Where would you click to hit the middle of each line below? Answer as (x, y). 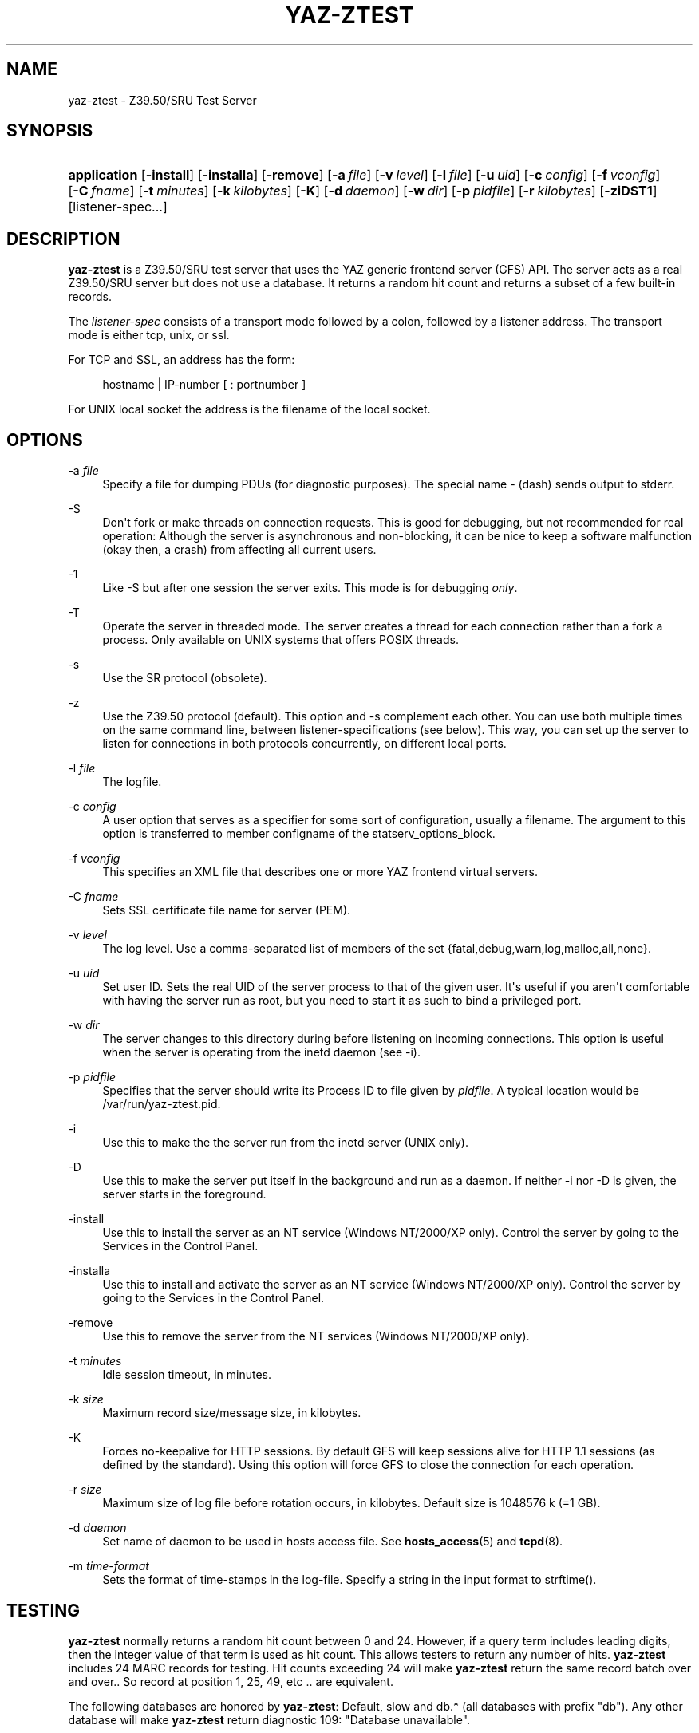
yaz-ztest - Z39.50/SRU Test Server (162, 100)
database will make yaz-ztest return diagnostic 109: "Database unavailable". (269, 1719)
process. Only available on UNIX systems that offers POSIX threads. (280, 640)
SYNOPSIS (50, 131)
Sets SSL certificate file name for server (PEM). (227, 910)
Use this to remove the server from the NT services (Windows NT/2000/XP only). (316, 1336)
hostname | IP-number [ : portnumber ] (204, 385)
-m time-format (109, 1566)
